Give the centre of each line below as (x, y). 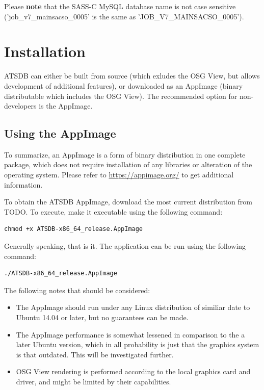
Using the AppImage (60, 133)
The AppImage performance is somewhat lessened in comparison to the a (130, 334)
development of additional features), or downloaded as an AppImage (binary (124, 85)
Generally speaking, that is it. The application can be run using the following (125, 246)
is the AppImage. (66, 106)
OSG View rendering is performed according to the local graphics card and (133, 371)
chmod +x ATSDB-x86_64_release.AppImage (74, 229)
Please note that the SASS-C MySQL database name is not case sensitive (120, 6)
